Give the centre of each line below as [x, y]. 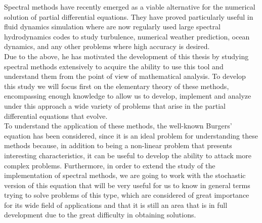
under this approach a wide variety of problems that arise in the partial [115, 105]
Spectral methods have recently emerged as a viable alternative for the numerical [130, 7]
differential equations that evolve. [56, 116]
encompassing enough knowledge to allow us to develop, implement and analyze [128, 96]
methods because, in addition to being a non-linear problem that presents [118, 145]
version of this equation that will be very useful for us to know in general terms [127, 185]
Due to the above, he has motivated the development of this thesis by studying [126, 56]
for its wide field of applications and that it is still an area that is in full [116, 205]
